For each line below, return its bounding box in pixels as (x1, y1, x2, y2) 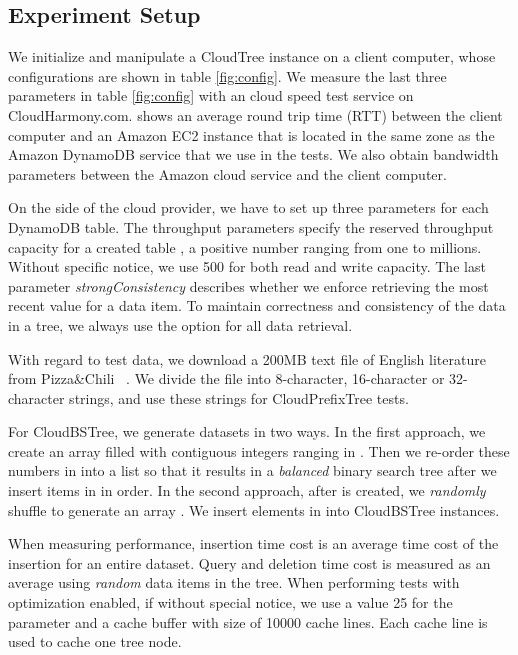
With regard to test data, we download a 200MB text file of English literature (8, 348, 486, 369)
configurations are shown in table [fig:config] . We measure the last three (8, 65, 447, 86)
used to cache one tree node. (8, 631, 182, 652)
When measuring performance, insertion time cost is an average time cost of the (8, 533, 499, 554)
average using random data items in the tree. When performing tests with (8, 572, 460, 593)
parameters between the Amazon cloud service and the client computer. (8, 163, 447, 184)
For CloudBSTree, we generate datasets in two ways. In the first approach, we (8, 421, 486, 442)
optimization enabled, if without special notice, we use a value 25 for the (8, 592, 453, 613)
